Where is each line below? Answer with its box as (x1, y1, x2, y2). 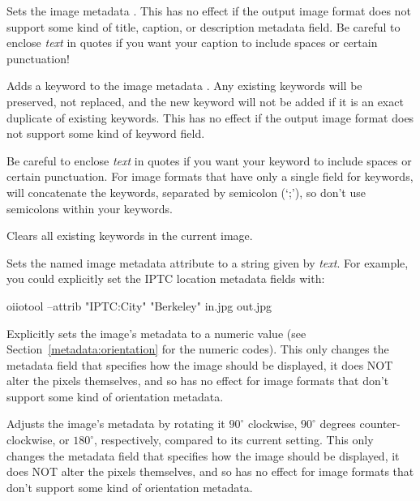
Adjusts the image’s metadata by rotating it (6, 415, 225, 432)
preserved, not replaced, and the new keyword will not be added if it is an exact (6, 92, 404, 109)
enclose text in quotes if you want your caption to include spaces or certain (6, 34, 378, 51)
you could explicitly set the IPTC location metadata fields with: (6, 270, 325, 287)
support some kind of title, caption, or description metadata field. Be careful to (6, 18, 401, 35)
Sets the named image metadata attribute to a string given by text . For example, (6, 254, 409, 271)
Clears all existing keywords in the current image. (6, 227, 253, 244)
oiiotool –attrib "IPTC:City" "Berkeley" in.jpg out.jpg (6, 297, 272, 314)
